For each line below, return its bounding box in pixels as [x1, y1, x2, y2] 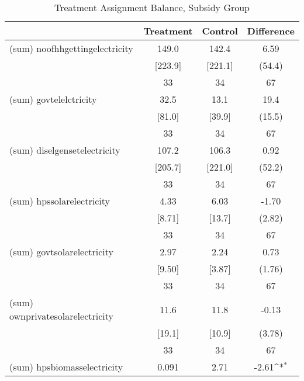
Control [202, 24, 238, 37]
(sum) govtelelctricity [9, 92, 97, 106]
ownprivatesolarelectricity [9, 309, 114, 323]
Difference [247, 24, 295, 37]
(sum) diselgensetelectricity [9, 143, 120, 157]
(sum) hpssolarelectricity [9, 194, 110, 207]
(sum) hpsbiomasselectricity [9, 360, 123, 373]
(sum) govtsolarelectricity [9, 245, 114, 258]
